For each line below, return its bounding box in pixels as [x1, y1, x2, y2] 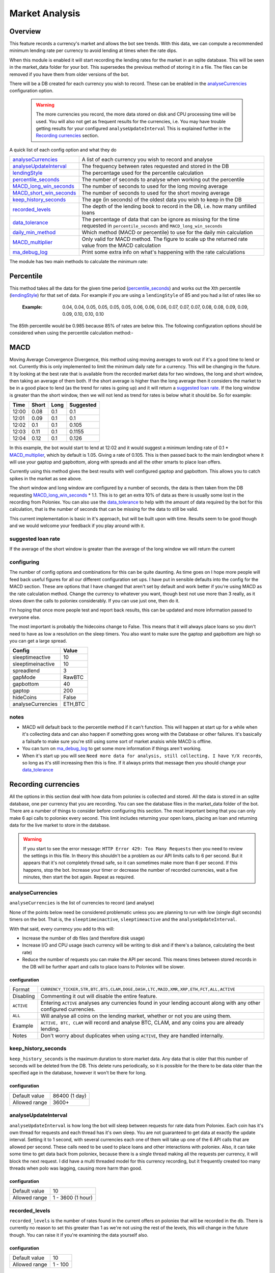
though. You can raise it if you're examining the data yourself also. [9, 1232, 149, 1238]
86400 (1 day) [52, 1092, 87, 1099]
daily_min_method [12, 229, 56, 236]
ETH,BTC [63, 701, 85, 708]
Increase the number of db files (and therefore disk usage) [22, 935, 145, 941]
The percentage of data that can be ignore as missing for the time [81, 216, 239, 223]
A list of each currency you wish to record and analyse [81, 156, 213, 163]
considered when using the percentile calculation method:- [9, 330, 133, 336]
